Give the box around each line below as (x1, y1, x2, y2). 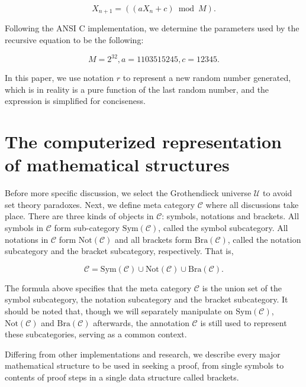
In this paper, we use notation (5, 71, 114, 84)
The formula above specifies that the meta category (5, 281, 192, 294)
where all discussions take (205, 198, 299, 210)
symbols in (5, 222, 44, 234)
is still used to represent (200, 316, 287, 329)
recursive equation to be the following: (5, 34, 144, 46)
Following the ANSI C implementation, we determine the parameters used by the (5, 22, 299, 34)
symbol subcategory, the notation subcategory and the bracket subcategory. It (5, 293, 288, 305)
